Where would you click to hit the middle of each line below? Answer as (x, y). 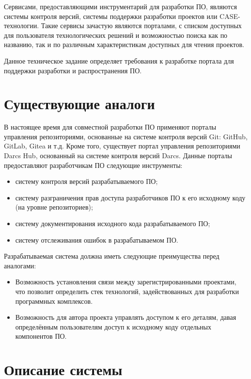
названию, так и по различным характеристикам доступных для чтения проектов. (124, 44)
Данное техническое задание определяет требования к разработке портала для (119, 60)
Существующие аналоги (79, 104)
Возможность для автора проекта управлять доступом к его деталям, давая (126, 317)
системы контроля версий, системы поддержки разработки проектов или (111, 16)
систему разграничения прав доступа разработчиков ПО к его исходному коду (130, 197)
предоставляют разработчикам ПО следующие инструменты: (93, 165)
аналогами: (20, 265)
